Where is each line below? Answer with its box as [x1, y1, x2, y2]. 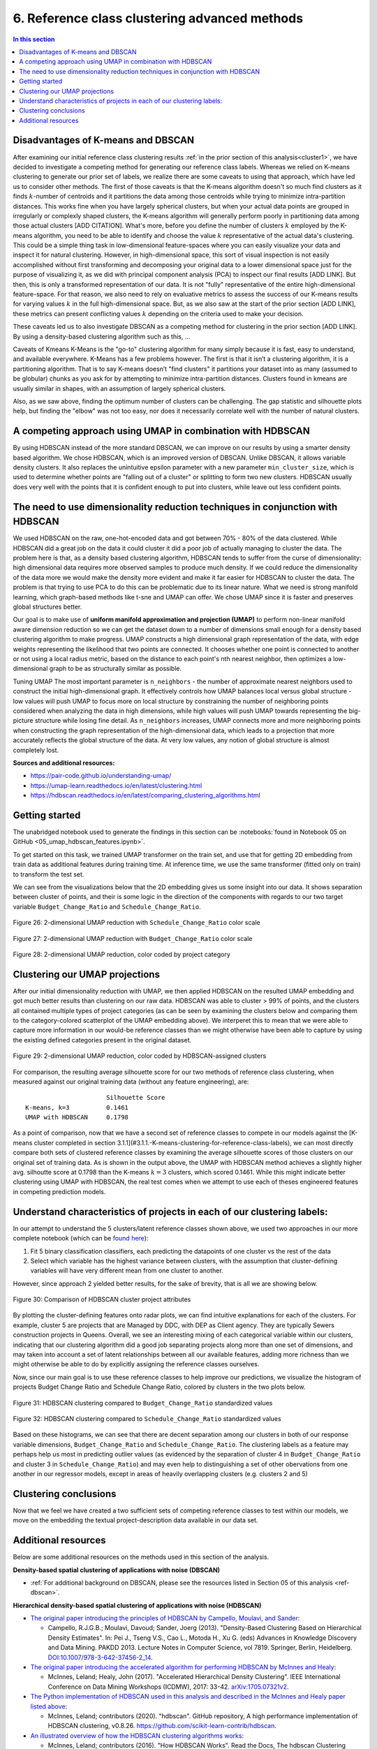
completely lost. [13, 746, 59, 754]
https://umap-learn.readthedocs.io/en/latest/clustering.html [30, 781, 202, 790]
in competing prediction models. [13, 1187, 106, 1196]
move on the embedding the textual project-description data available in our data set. [13, 1516, 258, 1524]
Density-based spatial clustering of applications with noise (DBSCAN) [13, 1566, 220, 1574]
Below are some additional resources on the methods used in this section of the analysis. [13, 1553, 269, 1562]
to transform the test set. [13, 870, 84, 878]
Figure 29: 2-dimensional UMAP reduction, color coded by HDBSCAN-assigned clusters [13, 1051, 267, 1060]
